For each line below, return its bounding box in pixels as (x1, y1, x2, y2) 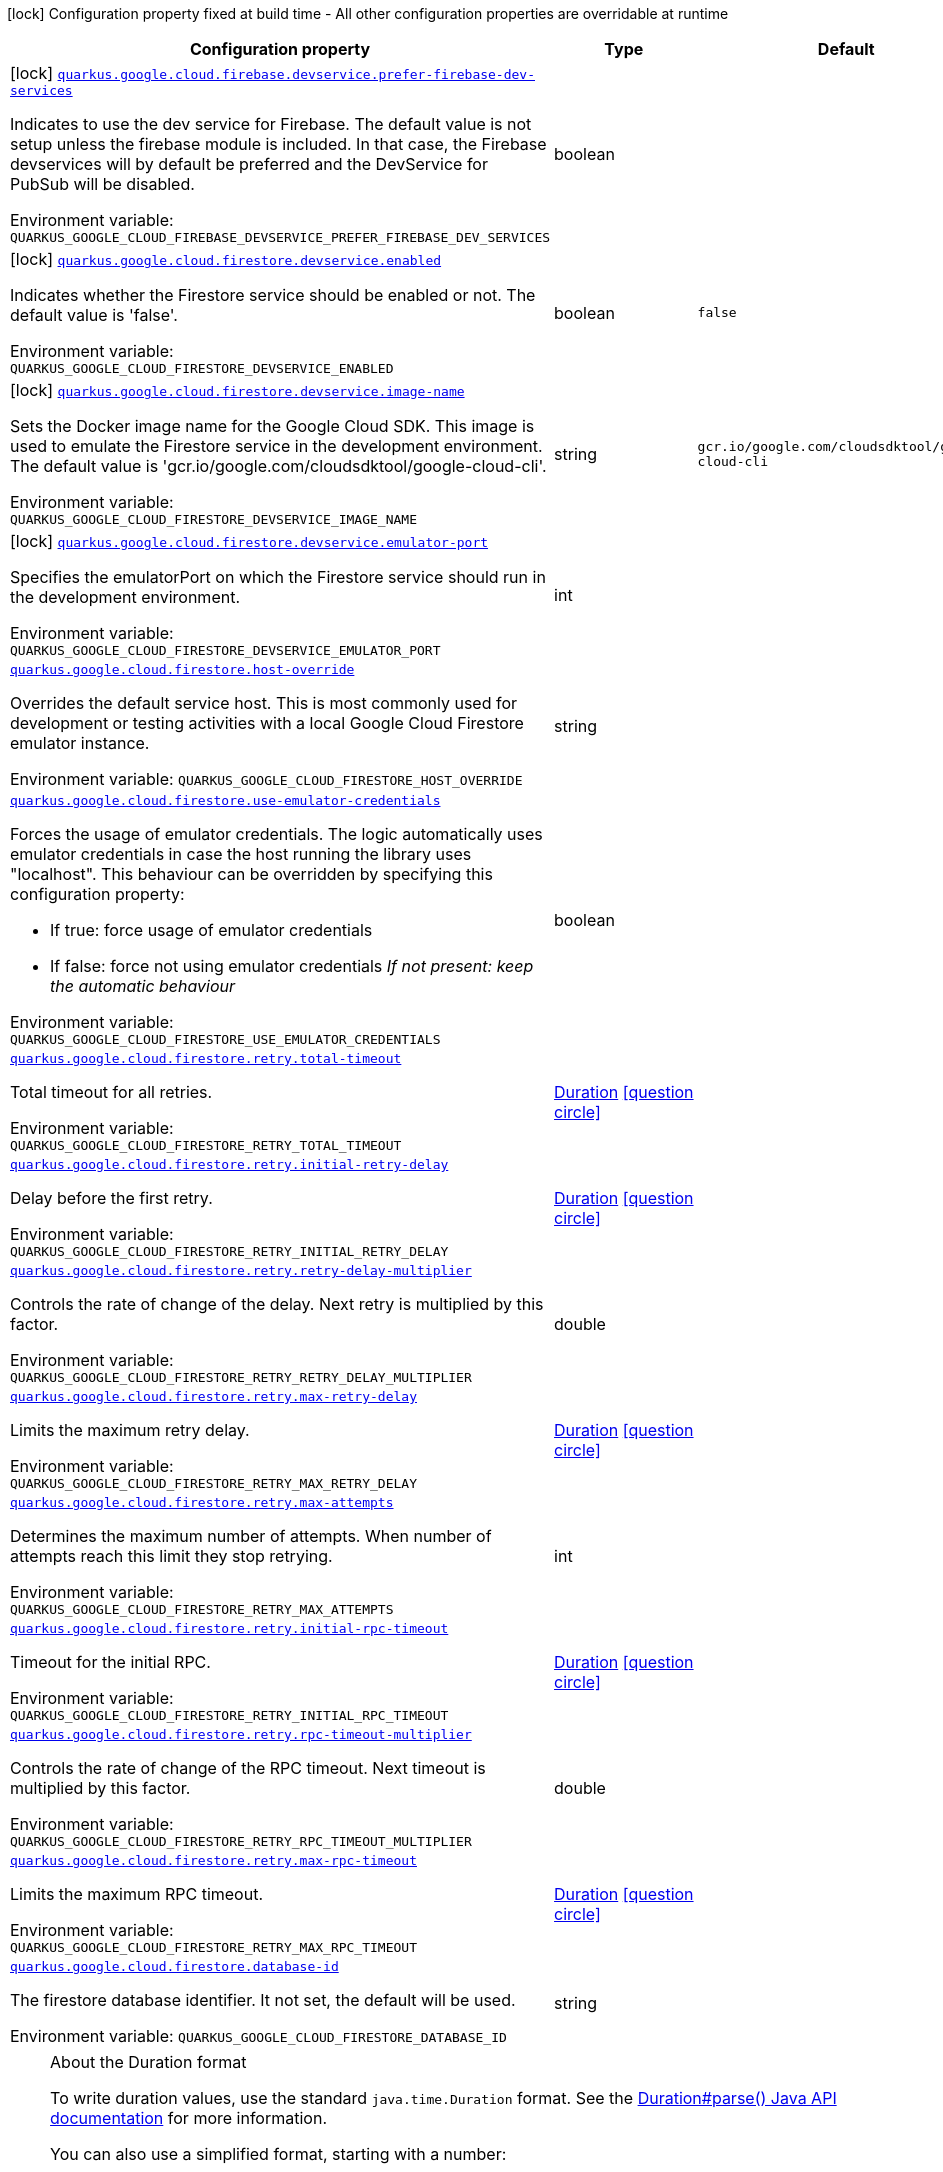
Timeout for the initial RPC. (10, 1652, 211, 1672)
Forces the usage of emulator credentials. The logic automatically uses (10, 824, 543, 844)
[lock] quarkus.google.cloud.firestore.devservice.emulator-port (10, 531, 489, 551)
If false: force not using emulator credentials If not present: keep (50, 956, 534, 976)
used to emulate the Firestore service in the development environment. (10, 436, 543, 456)
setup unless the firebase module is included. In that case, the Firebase (10, 134, 547, 154)
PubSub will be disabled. (10, 174, 195, 194)
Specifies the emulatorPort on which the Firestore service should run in (10, 567, 546, 587)
